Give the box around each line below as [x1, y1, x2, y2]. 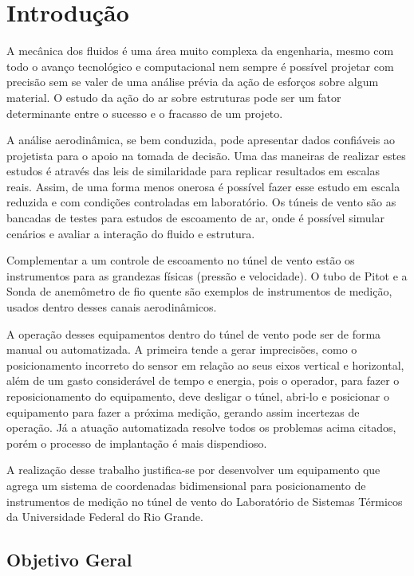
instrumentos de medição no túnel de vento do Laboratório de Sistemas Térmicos [6, 492, 403, 509]
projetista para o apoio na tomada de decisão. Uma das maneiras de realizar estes [6, 147, 406, 163]
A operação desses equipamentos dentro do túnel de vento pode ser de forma [6, 325, 381, 342]
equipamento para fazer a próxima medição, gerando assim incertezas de [6, 403, 360, 420]
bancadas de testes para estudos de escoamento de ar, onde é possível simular [6, 210, 385, 226]
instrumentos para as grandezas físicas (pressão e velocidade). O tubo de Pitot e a [6, 267, 408, 284]
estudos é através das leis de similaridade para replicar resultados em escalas [6, 163, 380, 179]
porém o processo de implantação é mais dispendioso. [6, 434, 267, 451]
